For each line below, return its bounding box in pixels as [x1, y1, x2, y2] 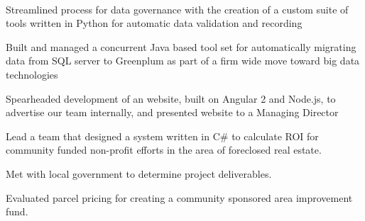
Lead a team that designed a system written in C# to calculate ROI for [6, 128, 319, 143]
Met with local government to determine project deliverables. [6, 166, 272, 181]
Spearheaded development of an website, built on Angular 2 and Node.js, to [6, 91, 336, 106]
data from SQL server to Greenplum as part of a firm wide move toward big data [6, 53, 360, 68]
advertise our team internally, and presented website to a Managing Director [6, 105, 339, 120]
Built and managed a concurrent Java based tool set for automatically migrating [6, 39, 356, 54]
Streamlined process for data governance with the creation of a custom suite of [6, 1, 349, 16]
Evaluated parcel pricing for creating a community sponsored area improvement [6, 190, 353, 205]
